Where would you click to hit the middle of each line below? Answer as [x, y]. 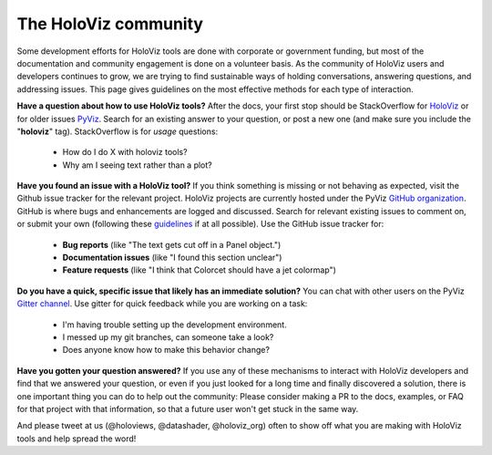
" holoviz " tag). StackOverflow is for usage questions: [118, 131]
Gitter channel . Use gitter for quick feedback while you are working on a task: [162, 304]
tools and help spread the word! [77, 439]
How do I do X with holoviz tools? [125, 152]
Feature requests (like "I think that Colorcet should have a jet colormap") [200, 270]
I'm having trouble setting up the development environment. [174, 325]
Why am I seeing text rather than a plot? [138, 165]
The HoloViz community [110, 24]
